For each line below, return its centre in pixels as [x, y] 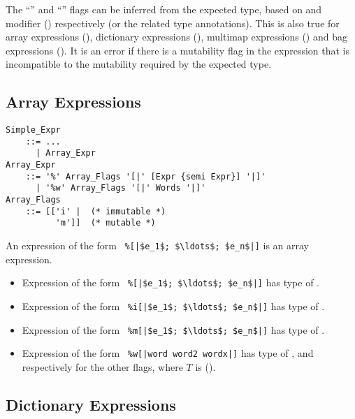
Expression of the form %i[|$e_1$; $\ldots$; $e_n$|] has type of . [173, 306]
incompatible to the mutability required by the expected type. [139, 64]
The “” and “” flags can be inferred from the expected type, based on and [164, 9]
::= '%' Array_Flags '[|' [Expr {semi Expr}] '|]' [146, 176]
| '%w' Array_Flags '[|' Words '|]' [121, 188]
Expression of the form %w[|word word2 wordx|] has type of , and [168, 353]
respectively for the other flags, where [102, 366]
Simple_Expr [33, 130]
